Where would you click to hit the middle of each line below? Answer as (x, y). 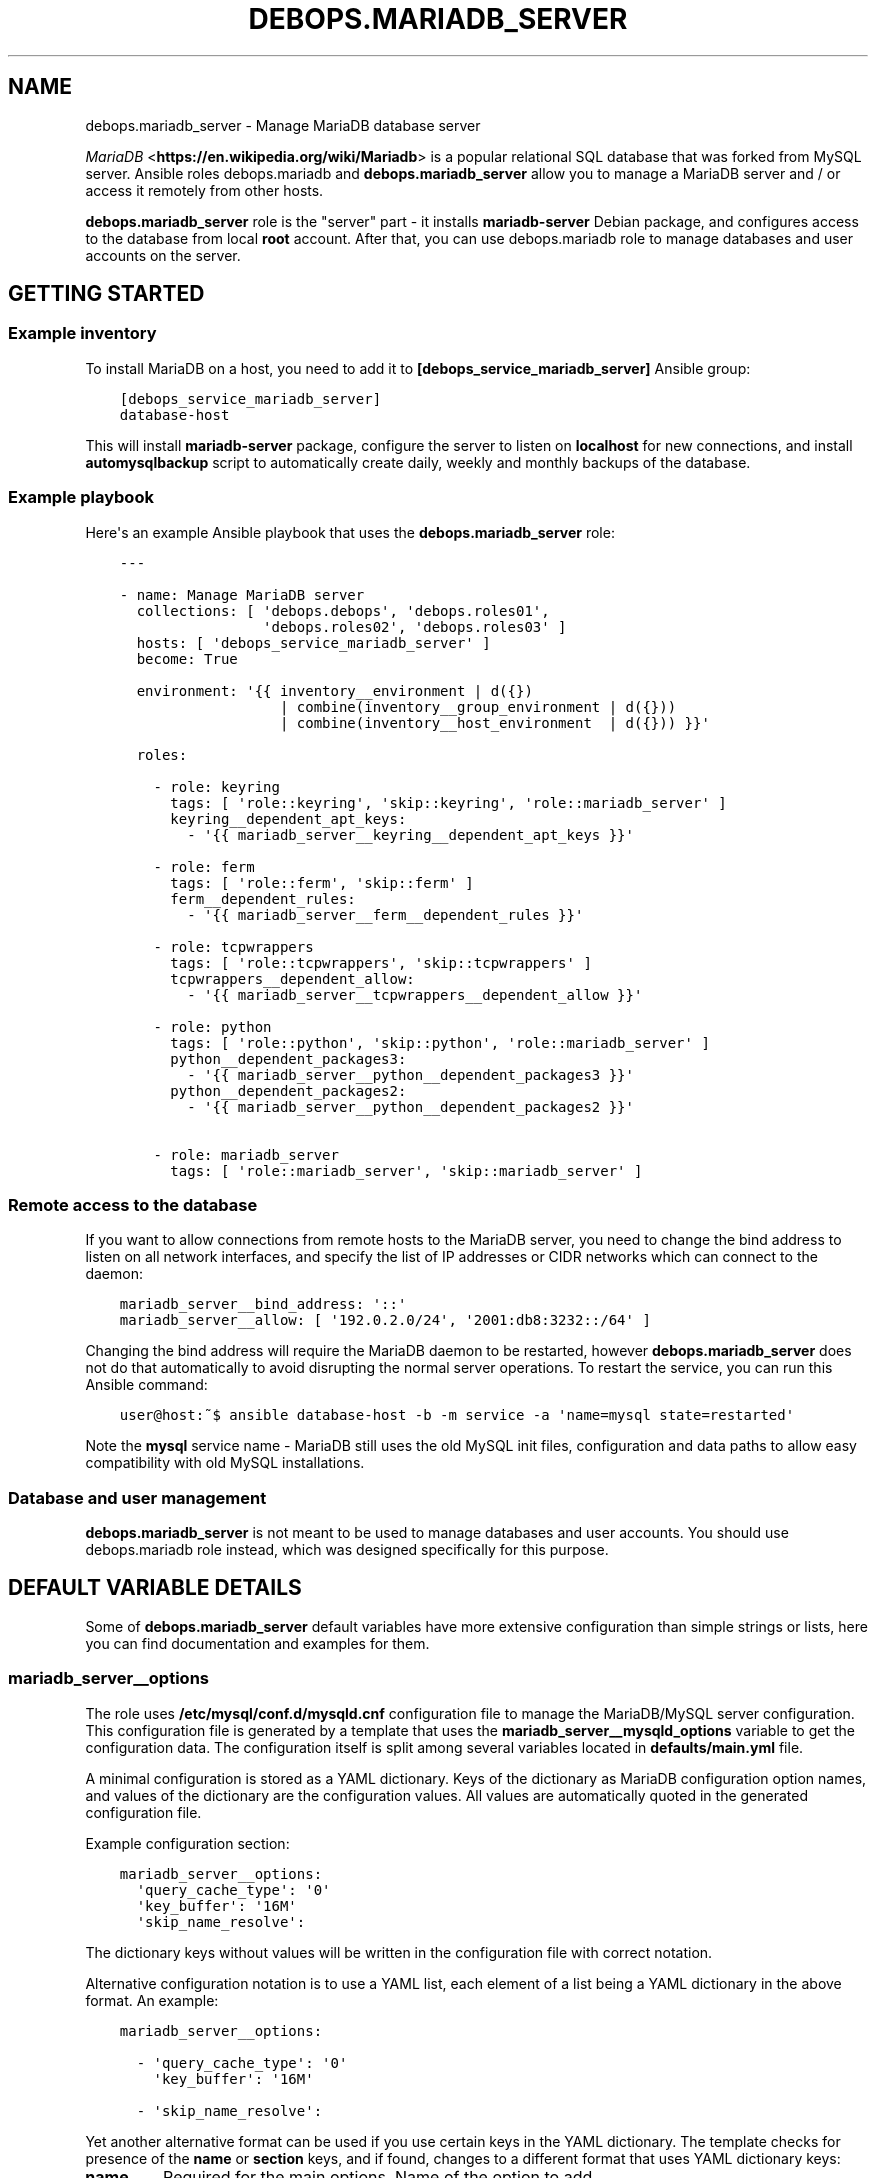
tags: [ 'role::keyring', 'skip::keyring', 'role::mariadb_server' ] (448, 802)
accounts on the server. (163, 255)
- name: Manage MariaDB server (242, 594)
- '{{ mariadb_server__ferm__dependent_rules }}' (385, 914)
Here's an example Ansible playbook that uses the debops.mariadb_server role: (350, 532)
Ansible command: (146, 1385)
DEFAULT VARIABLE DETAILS (155, 1588)
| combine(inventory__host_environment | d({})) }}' (494, 722)
